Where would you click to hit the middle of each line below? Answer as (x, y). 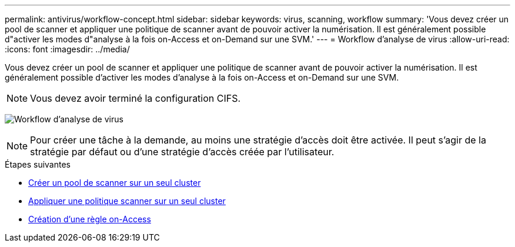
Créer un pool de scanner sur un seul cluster (115, 183)
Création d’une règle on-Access (90, 219)
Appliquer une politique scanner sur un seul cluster (127, 201)
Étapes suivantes (38, 164)
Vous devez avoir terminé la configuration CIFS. (136, 98)
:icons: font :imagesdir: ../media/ (67, 49)
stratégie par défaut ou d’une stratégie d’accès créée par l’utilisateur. (182, 152)
